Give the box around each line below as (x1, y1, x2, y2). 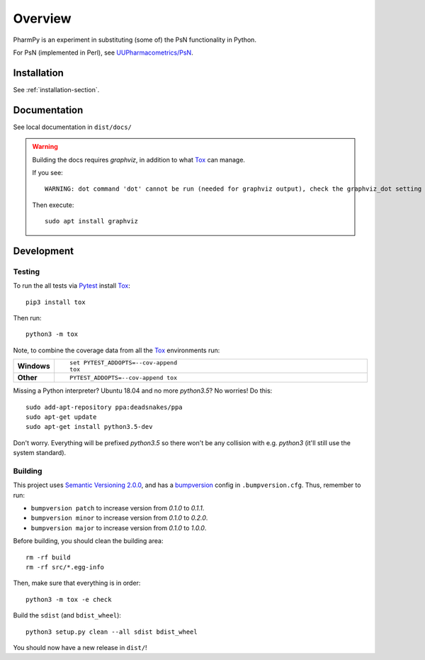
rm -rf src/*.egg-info (25, 564, 105, 571)
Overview (13, 11, 72, 26)
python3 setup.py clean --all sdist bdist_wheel (25, 627, 198, 636)
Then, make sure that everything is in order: (13, 578, 141, 588)
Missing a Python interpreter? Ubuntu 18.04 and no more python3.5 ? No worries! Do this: (13, 386, 273, 395)
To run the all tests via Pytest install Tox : (13, 281, 130, 290)
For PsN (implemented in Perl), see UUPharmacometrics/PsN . (13, 48, 194, 57)
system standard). (13, 449, 67, 457)
